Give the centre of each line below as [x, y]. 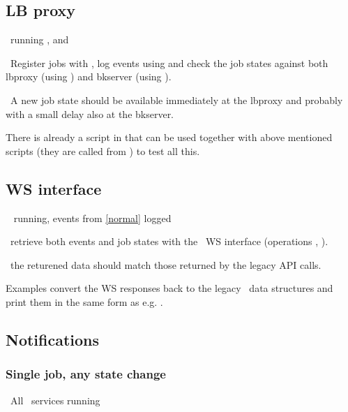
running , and [39, 39]
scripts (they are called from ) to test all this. [103, 150]
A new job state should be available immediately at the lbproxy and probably [176, 100]
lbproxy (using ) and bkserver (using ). [89, 76]
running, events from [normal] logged [92, 218]
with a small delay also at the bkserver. [90, 113]
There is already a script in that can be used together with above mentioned [169, 137]
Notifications [53, 339]
